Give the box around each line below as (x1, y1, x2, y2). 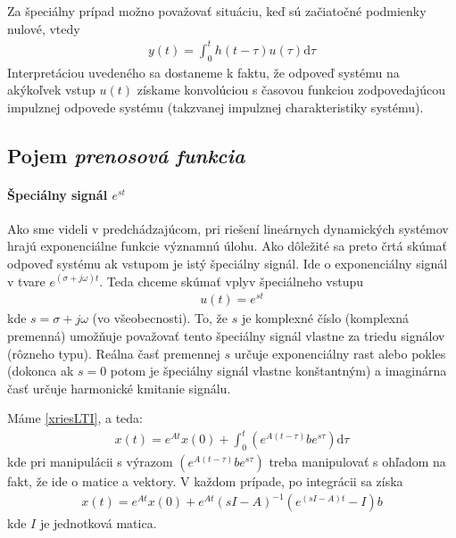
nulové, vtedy (7, 19, 80, 37)
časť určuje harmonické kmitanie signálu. (7, 378, 231, 397)
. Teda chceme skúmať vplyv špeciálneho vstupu (99, 271, 364, 290)
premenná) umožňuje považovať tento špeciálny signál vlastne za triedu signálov (7, 326, 445, 344)
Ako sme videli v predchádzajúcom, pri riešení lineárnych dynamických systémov (7, 219, 449, 237)
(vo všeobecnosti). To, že (92, 309, 228, 327)
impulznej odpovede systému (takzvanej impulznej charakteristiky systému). (7, 97, 424, 116)
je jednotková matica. (39, 514, 157, 533)
